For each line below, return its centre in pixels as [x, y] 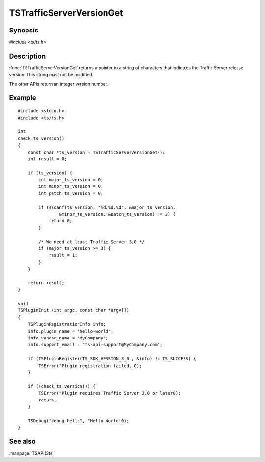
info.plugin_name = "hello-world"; [71, 331]
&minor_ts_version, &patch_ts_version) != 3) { [118, 214]
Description [27, 56]
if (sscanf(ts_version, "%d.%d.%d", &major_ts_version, [107, 207]
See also [23, 441]
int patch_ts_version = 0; [71, 193]
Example [23, 98]
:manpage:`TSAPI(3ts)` [32, 453]
